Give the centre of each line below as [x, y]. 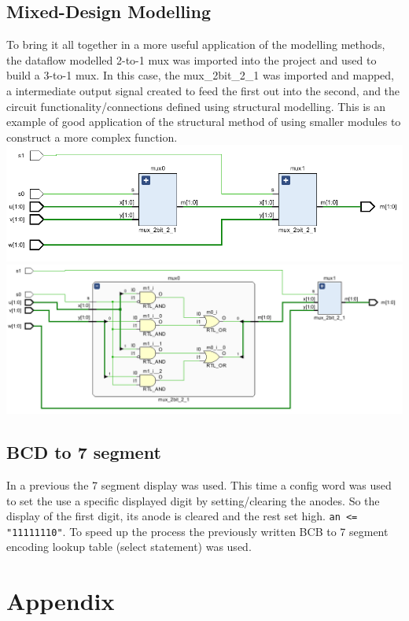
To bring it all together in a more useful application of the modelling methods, [196, 44]
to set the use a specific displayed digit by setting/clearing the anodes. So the [193, 500]
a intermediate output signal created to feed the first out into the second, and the [203, 90]
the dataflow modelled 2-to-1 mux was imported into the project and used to [192, 59]
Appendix [61, 601]
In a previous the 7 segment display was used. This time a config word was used [199, 484]
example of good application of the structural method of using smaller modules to [204, 122]
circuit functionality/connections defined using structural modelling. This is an [196, 106]
